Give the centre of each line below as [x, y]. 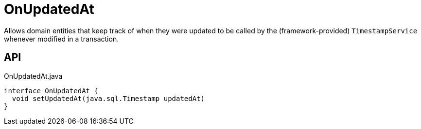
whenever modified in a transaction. [61, 39]
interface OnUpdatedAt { [51, 91]
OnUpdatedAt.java [33, 76]
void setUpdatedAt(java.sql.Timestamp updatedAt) [108, 98]
